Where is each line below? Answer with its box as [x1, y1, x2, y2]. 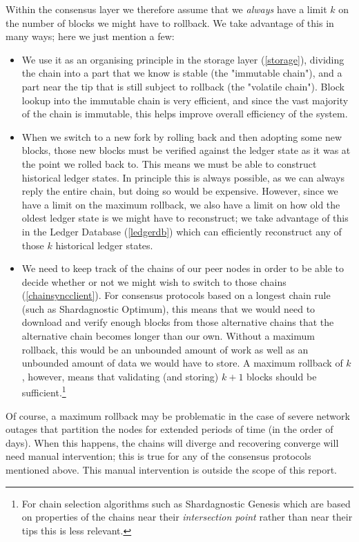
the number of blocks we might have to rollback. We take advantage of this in [6, 15, 334, 30]
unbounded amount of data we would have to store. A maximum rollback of [21, 356, 343, 370]
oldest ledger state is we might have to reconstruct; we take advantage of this [21, 211, 349, 225]
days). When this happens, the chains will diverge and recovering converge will [6, 435, 339, 449]
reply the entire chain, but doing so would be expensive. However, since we [21, 184, 338, 198]
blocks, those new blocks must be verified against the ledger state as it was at [21, 143, 351, 157]
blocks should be [246, 369, 317, 383]
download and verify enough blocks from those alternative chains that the [21, 315, 334, 329]
